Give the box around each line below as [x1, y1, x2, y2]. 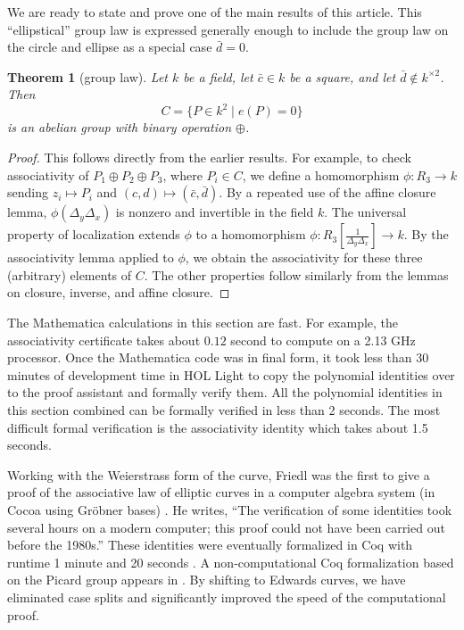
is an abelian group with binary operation [7, 118, 232, 137]
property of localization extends [7, 225, 180, 244]
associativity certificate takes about [7, 330, 201, 349]
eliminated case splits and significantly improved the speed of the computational [7, 587, 446, 606]
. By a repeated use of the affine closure [219, 183, 436, 202]
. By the [403, 225, 449, 244]
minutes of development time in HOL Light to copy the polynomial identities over [7, 365, 455, 384]
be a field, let [183, 67, 253, 86]
